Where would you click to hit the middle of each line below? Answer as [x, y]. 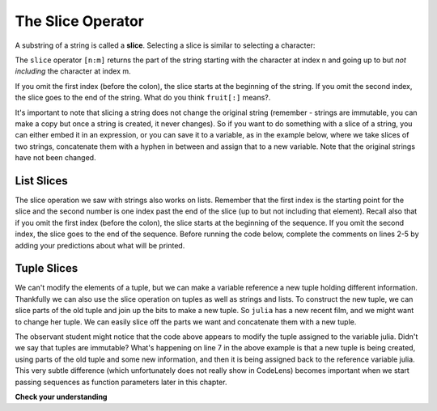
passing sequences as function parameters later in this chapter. [121, 382]
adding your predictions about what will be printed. [100, 245]
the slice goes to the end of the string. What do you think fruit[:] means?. [143, 98]
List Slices [41, 181]
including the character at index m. [73, 71]
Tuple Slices [47, 268]
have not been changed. [55, 158]
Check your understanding [61, 396]
